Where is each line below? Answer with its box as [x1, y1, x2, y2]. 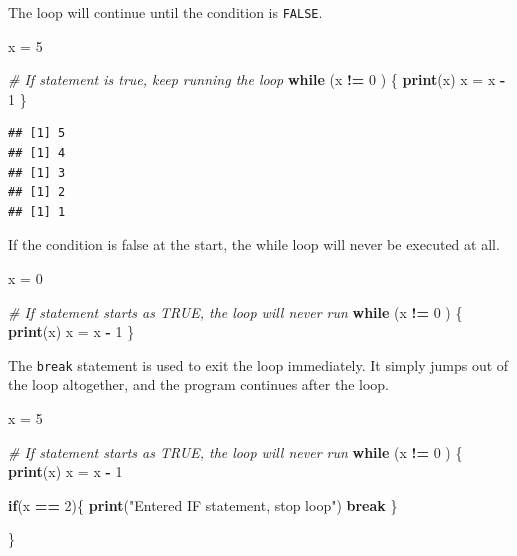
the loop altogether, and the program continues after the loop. [8, 374, 389, 395]
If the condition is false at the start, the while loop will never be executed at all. [8, 234, 500, 255]
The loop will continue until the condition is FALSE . [8, 2, 323, 22]
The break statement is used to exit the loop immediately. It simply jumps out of [8, 354, 509, 375]
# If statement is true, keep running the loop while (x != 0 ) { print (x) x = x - [8, 69, 506, 90]
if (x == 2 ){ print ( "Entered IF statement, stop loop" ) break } [8, 494, 398, 515]
